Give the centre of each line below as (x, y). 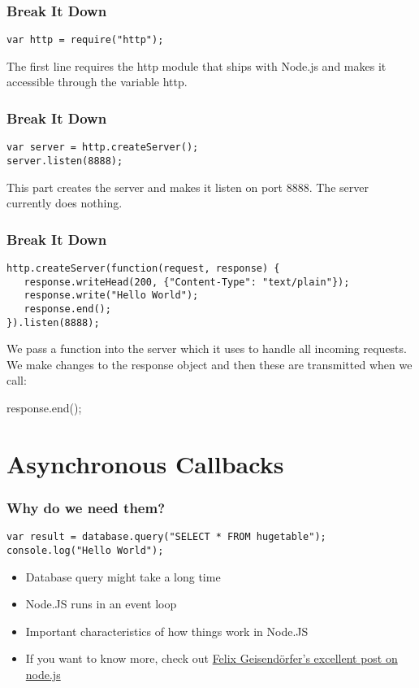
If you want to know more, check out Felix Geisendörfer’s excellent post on (212, 658)
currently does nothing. (65, 203)
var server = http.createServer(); (103, 148)
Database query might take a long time (123, 576)
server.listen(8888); (65, 161)
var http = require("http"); (85, 40)
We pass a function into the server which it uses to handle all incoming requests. (207, 348)
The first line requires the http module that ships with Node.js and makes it (197, 65)
